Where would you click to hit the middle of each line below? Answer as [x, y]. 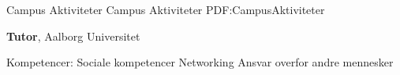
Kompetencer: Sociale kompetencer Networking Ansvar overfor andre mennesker [200, 62]
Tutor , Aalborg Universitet [73, 36]
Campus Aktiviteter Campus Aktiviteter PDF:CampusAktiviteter [166, 9]
